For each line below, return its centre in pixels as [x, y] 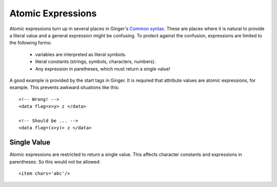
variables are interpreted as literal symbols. [81, 54]
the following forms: [31, 43]
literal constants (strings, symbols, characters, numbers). [95, 62]
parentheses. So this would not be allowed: [55, 161]
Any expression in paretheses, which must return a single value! [103, 68]
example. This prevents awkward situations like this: [65, 87]
